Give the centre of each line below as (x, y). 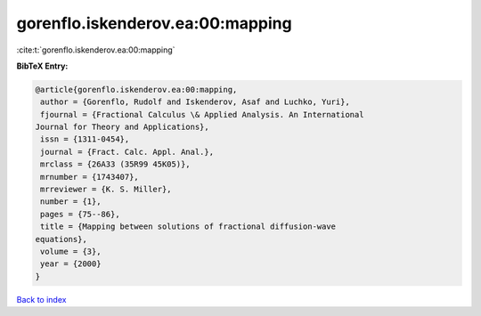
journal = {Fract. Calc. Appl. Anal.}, (127, 152)
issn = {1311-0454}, (85, 139)
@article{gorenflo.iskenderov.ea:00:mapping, (136, 89)
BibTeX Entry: (42, 66)
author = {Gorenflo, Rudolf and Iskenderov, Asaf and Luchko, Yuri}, (196, 102)
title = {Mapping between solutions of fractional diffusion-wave (188, 227)
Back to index (41, 299)
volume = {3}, (71, 251)
